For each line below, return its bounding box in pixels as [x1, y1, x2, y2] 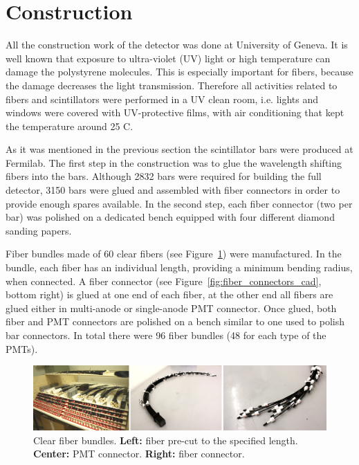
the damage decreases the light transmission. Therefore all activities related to [6, 77, 338, 92]
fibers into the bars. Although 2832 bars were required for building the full [6, 169, 322, 183]
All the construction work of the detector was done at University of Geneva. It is [6, 37, 348, 52]
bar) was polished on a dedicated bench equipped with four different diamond [6, 210, 335, 224]
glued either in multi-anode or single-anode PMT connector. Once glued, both [6, 300, 337, 315]
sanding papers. [6, 223, 72, 237]
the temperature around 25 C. [6, 118, 134, 133]
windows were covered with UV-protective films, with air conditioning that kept [6, 105, 344, 120]
